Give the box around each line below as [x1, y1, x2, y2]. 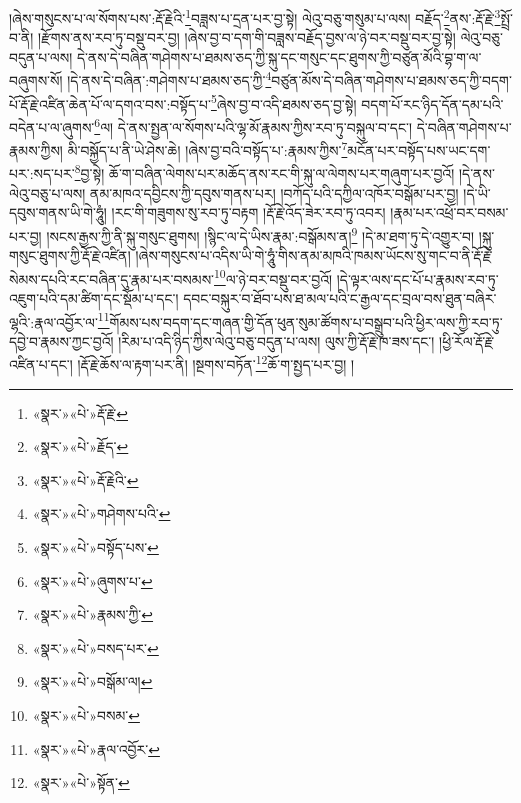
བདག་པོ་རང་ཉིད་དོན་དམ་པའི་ [361, 93, 504, 114]
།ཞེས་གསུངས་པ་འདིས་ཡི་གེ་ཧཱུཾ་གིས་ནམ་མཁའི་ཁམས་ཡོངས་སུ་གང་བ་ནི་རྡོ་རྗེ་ [135, 245, 493, 266]
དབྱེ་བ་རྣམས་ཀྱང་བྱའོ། [9, 330, 114, 351]
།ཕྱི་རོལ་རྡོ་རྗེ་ [439, 330, 495, 351]
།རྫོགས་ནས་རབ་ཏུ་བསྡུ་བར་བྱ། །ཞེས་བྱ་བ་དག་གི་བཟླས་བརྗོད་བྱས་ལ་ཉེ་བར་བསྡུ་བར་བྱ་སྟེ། [38, 27, 456, 48]
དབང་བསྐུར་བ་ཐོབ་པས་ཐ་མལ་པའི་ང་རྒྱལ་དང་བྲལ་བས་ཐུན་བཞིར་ [183, 287, 497, 308]
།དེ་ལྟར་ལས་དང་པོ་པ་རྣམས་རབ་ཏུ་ [336, 268, 499, 289]
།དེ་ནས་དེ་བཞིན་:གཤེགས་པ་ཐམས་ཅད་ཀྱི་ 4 [67, 67, 272, 91]
